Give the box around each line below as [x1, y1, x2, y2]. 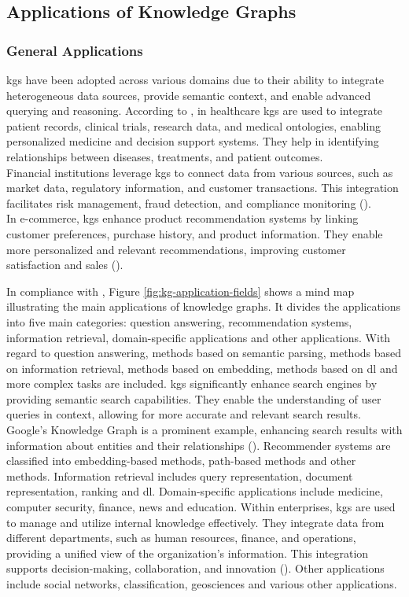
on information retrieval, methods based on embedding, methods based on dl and [6, 359, 398, 376]
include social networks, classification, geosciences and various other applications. [6, 576, 397, 591]
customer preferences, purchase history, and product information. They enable [6, 225, 383, 241]
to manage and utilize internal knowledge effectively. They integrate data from [6, 514, 385, 530]
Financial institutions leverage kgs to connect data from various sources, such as [6, 164, 393, 180]
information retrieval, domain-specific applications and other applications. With [6, 329, 391, 345]
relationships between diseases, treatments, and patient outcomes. [6, 148, 323, 164]
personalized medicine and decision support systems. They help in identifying [6, 133, 379, 149]
